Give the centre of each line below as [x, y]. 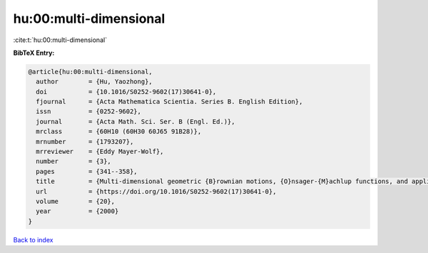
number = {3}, [74, 161]
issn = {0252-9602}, [89, 112]
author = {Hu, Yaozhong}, [94, 82]
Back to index [33, 239]
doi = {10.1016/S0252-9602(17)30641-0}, [126, 92]
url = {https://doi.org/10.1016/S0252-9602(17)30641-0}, [156, 191]
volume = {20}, [76, 201]
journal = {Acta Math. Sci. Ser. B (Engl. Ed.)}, [136, 122]
